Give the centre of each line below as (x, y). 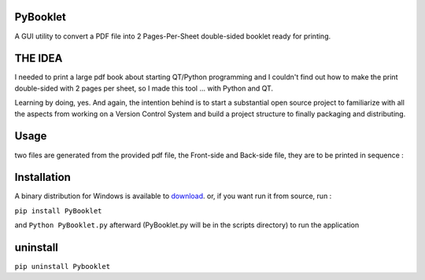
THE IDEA (39, 59)
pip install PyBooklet (58, 211)
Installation (42, 177)
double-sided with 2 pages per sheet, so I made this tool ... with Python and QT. (144, 88)
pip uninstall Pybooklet (62, 267)
